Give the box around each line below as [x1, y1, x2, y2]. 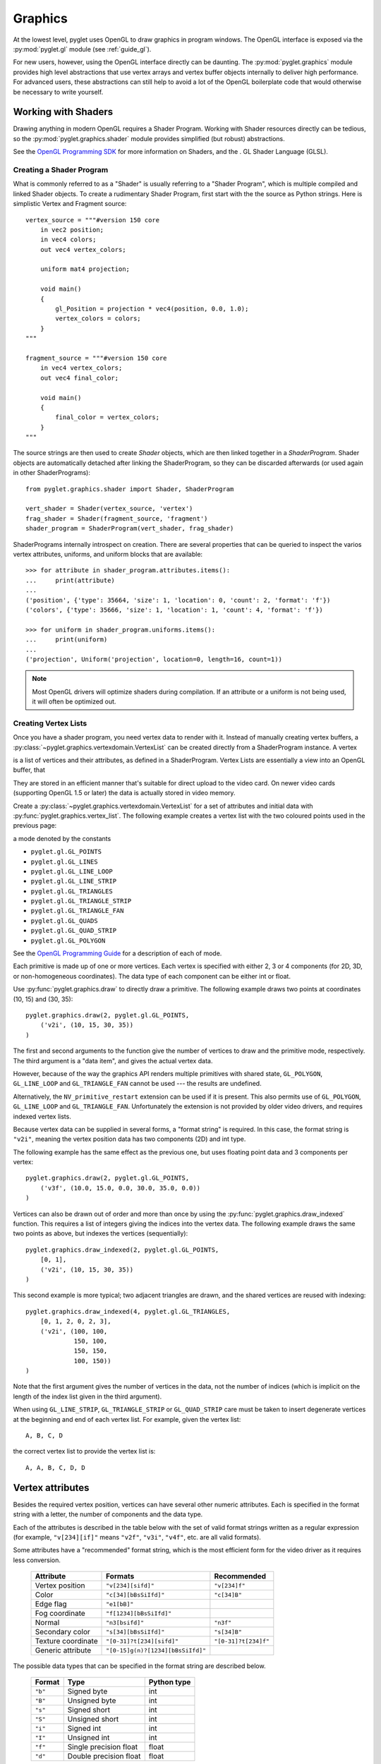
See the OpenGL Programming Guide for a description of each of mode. [13, 949, 222, 957]
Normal [35, 1618, 60, 1628]
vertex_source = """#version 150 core [25, 216, 160, 224]
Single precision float [67, 1742, 138, 1752]
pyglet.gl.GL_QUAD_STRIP [30, 926, 116, 935]
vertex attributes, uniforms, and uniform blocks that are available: [13, 550, 203, 558]
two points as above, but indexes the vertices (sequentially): [13, 1229, 188, 1238]
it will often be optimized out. [32, 697, 116, 706]
